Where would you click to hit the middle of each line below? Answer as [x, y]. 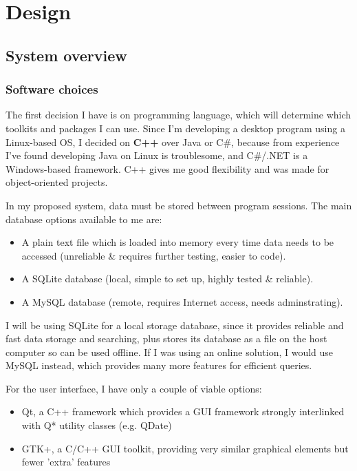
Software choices [52, 89]
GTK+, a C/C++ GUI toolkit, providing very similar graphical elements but [185, 448]
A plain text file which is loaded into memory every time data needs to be [178, 242]
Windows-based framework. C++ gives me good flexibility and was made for [167, 168]
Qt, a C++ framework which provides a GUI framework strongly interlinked [183, 411]
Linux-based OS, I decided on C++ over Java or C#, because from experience [173, 142]
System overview [66, 55]
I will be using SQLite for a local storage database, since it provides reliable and [175, 325]
